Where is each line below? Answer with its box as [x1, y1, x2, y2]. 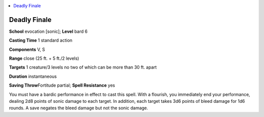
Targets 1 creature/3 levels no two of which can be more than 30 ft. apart [9, 64, 157, 70]
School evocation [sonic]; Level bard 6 [9, 28, 88, 34]
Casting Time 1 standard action [9, 37, 73, 44]
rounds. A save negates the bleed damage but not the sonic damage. [9, 105, 149, 111]
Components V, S [9, 47, 45, 52]
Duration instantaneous [9, 73, 57, 79]
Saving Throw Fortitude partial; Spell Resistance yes [9, 82, 115, 88]
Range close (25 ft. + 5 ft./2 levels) [9, 55, 79, 61]
